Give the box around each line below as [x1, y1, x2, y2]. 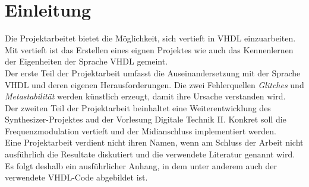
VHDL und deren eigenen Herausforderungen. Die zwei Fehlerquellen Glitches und [5, 78, 304, 91]
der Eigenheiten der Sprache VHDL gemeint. [5, 55, 168, 67]
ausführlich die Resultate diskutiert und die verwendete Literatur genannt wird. [5, 148, 295, 160]
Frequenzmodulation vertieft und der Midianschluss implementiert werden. [5, 124, 276, 137]
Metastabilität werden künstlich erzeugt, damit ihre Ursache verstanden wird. [5, 90, 286, 102]
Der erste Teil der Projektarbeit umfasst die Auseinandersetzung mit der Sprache [5, 66, 301, 79]
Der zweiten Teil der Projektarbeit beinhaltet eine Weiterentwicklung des [5, 101, 271, 114]
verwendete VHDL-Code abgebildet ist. [5, 171, 148, 183]
